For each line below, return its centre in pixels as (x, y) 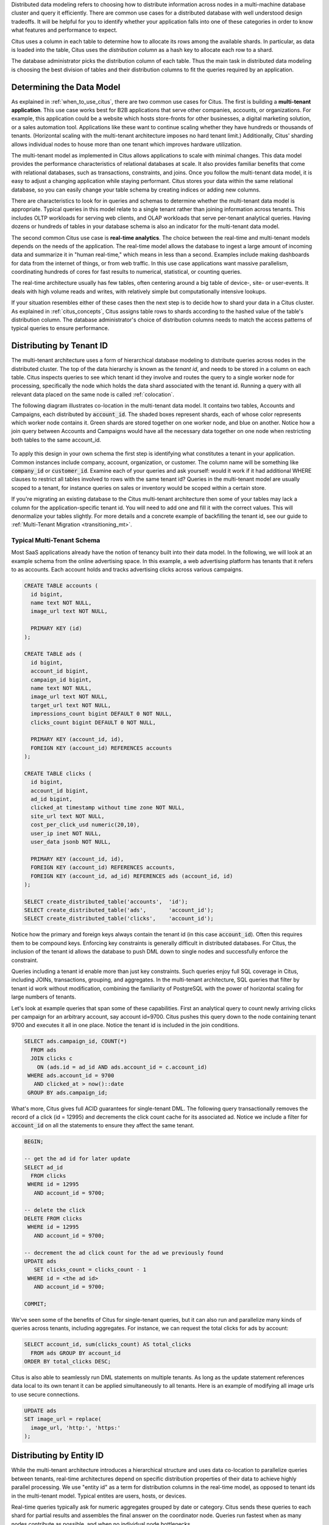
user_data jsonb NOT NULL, (71, 841)
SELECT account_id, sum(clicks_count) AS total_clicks (108, 1344)
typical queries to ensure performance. (60, 328)
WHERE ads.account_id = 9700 (71, 1075)
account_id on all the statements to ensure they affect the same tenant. (103, 1125)
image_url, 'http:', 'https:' (76, 1428)
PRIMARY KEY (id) (56, 629)
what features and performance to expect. (65, 30)
